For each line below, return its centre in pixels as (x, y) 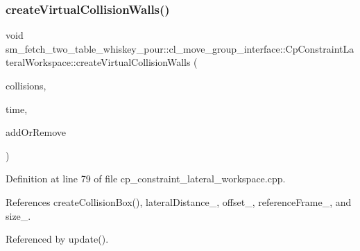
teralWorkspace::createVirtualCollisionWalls (98, 62)
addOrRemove (36, 132)
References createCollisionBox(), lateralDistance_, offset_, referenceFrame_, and (179, 201)
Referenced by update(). (57, 239)
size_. (18, 215)
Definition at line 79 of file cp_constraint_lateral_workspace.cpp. (146, 179)
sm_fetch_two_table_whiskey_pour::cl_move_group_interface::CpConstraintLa (180, 48)
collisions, (26, 85)
